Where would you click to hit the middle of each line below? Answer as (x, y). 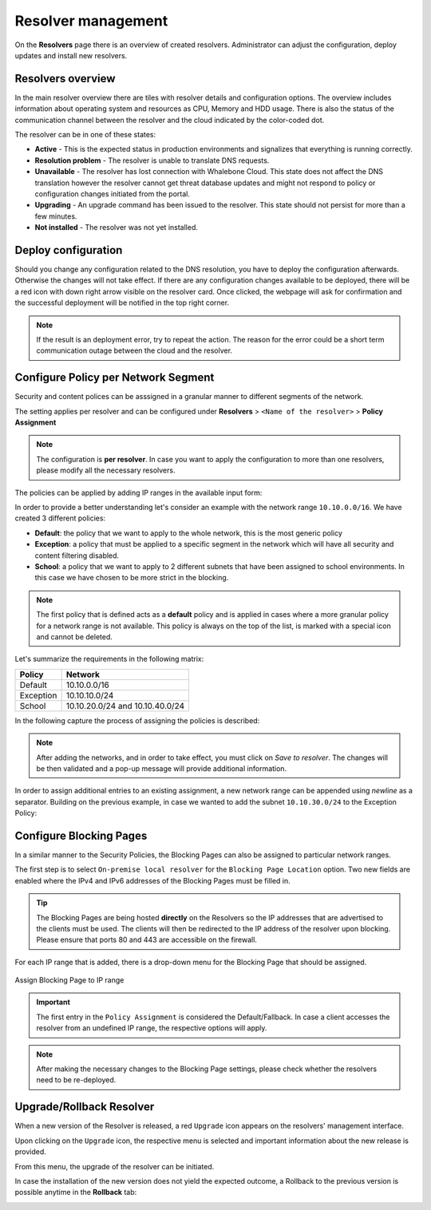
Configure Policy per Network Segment (115, 378)
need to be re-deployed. (76, 1080)
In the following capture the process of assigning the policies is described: (137, 720)
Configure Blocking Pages (81, 835)
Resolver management (91, 21)
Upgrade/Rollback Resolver (85, 1107)
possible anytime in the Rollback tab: (76, 1192)
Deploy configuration (69, 250)
